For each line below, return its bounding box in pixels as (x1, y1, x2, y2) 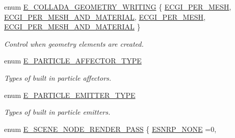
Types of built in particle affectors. (4, 72, 112, 83)
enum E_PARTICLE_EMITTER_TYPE (4, 89, 136, 100)
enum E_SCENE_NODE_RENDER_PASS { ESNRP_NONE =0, (4, 123, 217, 134)
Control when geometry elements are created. (4, 38, 144, 49)
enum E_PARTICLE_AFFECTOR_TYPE (4, 55, 142, 66)
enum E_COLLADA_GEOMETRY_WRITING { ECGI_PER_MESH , (4, 2, 231, 12)
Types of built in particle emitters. (4, 107, 111, 117)
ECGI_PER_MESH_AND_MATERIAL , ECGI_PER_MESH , (4, 11, 206, 22)
